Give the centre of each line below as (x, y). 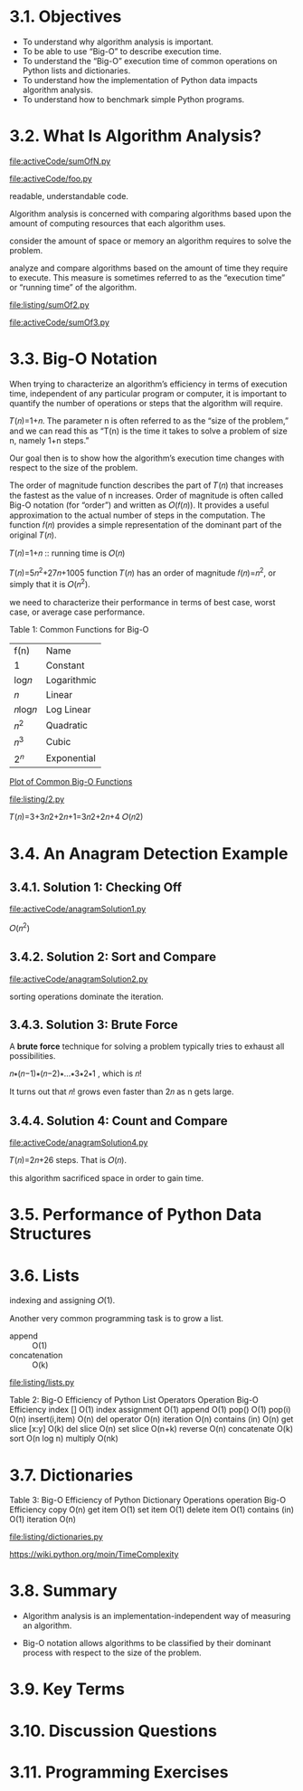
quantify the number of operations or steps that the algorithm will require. (146, 403)
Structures (51, 1234)
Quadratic (67, 725)
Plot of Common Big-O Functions (71, 782)
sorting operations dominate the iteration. (87, 996)
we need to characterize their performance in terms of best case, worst (142, 603)
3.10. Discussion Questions (113, 1731)
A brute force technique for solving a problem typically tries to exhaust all (147, 1046)
